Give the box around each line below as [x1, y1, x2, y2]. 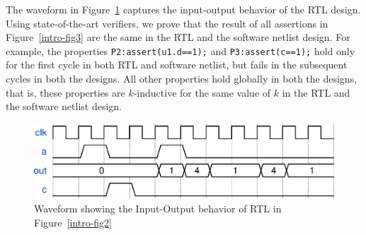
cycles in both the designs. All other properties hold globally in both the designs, [6, 71, 358, 86]
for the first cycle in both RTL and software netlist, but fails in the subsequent [6, 57, 348, 72]
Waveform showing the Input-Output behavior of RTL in [34, 200, 282, 215]
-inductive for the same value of [133, 85, 271, 100]
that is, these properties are [6, 85, 125, 100]
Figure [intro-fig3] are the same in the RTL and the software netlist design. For [6, 30, 350, 44]
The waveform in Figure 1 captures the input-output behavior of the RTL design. [6, 2, 361, 16]
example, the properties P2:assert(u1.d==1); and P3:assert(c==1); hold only [6, 43, 355, 58]
